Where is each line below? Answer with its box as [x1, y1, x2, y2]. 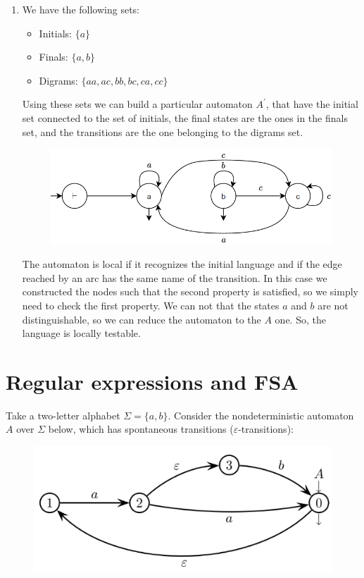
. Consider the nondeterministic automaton [168, 407, 354, 422]
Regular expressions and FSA [6, 367, 299, 395]
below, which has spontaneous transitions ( [48, 422, 234, 436]
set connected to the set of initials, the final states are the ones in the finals [22, 110, 348, 125]
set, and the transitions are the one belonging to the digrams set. [22, 124, 303, 139]
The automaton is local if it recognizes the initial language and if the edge [22, 257, 342, 271]
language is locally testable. [22, 326, 141, 340]
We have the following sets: [22, 2, 139, 16]
